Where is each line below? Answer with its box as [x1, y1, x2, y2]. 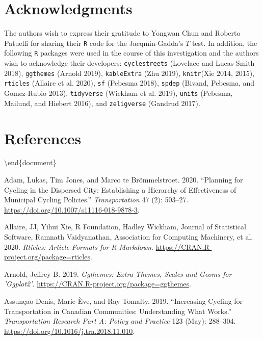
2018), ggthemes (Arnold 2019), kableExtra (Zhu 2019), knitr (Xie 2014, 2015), [4, 67, 254, 78]
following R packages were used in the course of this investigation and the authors [4, 47, 259, 58]
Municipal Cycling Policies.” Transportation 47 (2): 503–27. [4, 194, 189, 205]
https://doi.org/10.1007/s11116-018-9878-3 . [4, 204, 140, 215]
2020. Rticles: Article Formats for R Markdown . [4, 241, 154, 252]
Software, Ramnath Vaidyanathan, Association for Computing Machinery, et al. [4, 231, 253, 242]
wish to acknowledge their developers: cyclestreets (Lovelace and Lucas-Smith [4, 58, 255, 68]
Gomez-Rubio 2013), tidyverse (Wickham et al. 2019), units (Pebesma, [4, 88, 233, 98]
